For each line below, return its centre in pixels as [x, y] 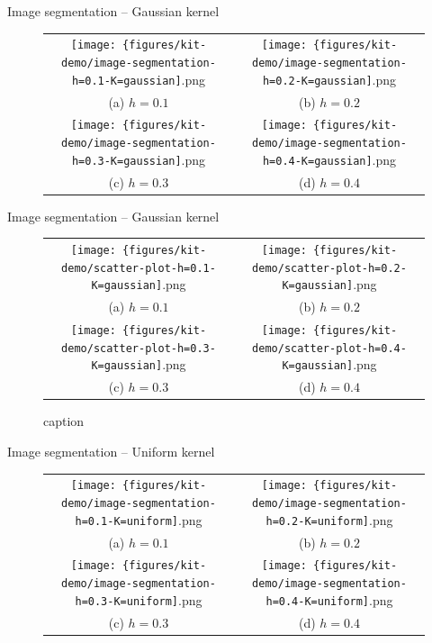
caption [64, 421]
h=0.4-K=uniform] [318, 601]
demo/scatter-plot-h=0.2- [329, 268]
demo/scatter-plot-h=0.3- [139, 348]
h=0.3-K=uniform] [127, 601]
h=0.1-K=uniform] [127, 521]
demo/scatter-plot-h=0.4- [329, 348]
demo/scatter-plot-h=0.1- [139, 268]
